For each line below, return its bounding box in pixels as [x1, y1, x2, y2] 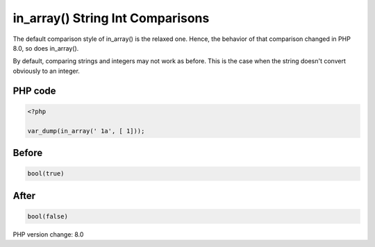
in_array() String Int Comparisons [12, 10, 210, 26]
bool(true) [27, 170, 65, 178]
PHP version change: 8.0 [12, 230, 84, 239]
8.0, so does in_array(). [12, 44, 79, 52]
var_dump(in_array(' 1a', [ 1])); [27, 127, 145, 135]
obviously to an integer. [12, 67, 80, 75]
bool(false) [27, 212, 69, 220]
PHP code [12, 85, 56, 96]
